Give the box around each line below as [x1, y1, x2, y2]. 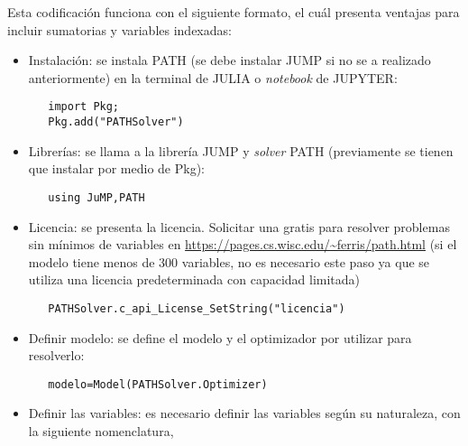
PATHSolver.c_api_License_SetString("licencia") [48, 302, 345, 315]
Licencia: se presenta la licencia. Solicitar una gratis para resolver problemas [28, 217, 450, 236]
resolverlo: [28, 346, 85, 365]
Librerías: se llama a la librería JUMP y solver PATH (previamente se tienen [28, 141, 454, 160]
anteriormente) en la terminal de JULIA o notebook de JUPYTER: [28, 68, 398, 87]
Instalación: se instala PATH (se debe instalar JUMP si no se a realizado [28, 51, 431, 70]
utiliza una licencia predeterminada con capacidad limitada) [28, 270, 361, 289]
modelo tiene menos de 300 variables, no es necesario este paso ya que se [28, 252, 430, 271]
